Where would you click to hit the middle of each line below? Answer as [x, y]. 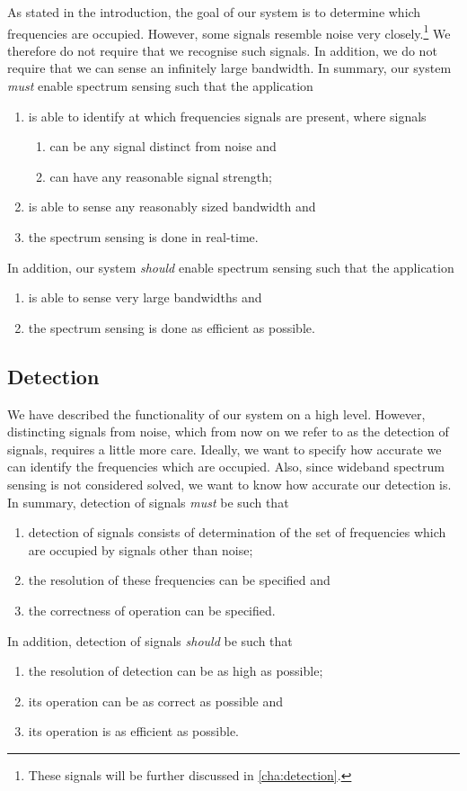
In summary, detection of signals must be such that [148, 502]
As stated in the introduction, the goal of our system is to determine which [214, 12]
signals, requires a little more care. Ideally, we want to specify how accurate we [225, 449]
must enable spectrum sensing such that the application [160, 86]
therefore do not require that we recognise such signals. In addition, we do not [222, 50]
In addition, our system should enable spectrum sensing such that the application [231, 267]
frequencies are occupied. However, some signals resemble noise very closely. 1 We [229, 31]
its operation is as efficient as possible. [133, 731]
